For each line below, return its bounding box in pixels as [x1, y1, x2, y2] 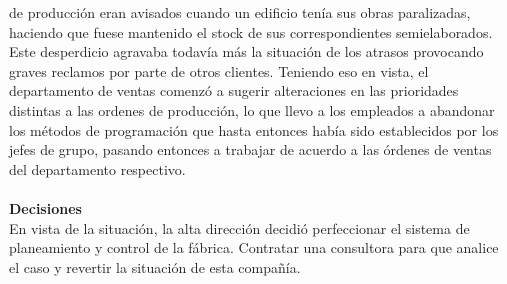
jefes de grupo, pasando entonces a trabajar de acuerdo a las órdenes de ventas [9, 139, 492, 160]
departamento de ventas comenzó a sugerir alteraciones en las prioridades [9, 80, 459, 101]
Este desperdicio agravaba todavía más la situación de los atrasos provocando [9, 41, 484, 62]
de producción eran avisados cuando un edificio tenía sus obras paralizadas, [9, 2, 471, 22]
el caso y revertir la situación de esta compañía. [9, 256, 301, 277]
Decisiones [9, 197, 82, 218]
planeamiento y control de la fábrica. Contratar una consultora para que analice [9, 237, 499, 258]
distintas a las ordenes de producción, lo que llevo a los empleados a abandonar [9, 99, 495, 120]
